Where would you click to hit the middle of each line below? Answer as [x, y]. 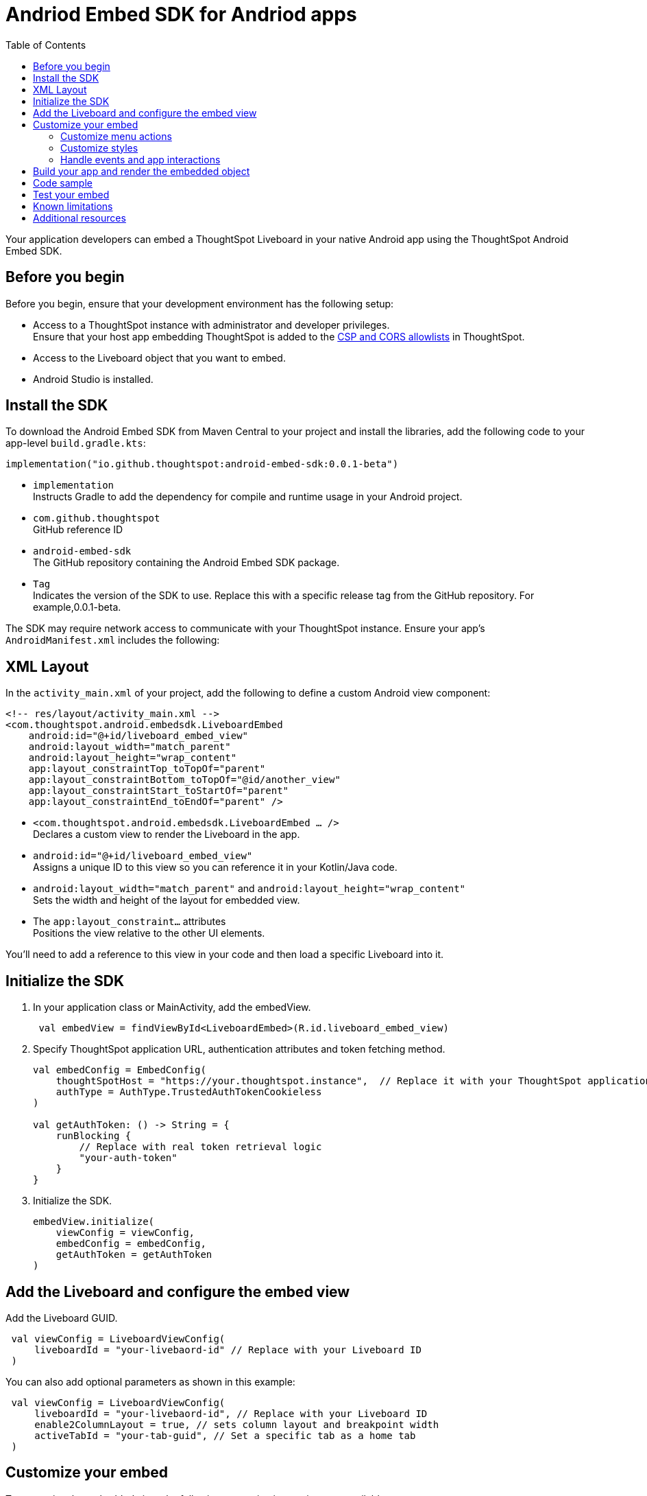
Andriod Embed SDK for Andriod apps [181, 14]
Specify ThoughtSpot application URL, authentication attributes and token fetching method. [239, 1049]
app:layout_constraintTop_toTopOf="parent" [147, 769]
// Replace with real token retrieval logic [200, 1147]
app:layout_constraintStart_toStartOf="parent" [159, 791]
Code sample [63, 183]
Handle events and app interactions [141, 159]
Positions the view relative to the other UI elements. [149, 933]
